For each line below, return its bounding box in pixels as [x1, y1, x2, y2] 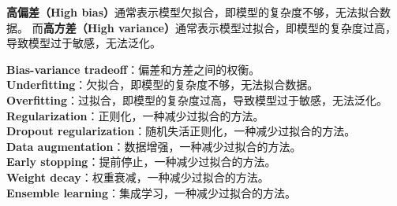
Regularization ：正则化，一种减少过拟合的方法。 [6, 107, 264, 123]
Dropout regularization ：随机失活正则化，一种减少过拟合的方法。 [6, 123, 356, 139]
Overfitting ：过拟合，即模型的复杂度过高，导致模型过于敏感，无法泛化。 [6, 91, 388, 108]
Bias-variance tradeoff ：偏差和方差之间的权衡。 [6, 61, 260, 77]
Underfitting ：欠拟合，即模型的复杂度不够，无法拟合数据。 [6, 76, 319, 93]
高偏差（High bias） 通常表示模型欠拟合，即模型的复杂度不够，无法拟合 [6, 4, 380, 20]
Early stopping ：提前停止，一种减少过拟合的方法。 [6, 153, 276, 170]
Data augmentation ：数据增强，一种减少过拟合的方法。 [6, 138, 301, 154]
